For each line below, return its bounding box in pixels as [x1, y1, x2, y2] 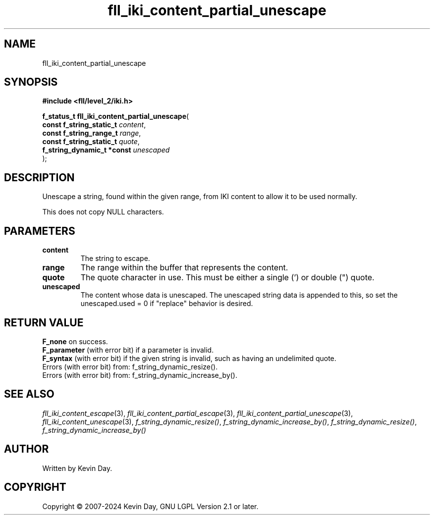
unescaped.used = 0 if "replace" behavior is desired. [80, 299, 253, 308]
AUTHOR [4, 443, 49, 456]
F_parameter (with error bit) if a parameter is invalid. [42, 345, 214, 354]
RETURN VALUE [4, 316, 84, 329]
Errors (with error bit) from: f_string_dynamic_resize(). [42, 362, 218, 371]
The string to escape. [80, 254, 150, 263]
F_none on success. [42, 337, 108, 346]
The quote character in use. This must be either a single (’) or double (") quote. [80, 272, 375, 283]
